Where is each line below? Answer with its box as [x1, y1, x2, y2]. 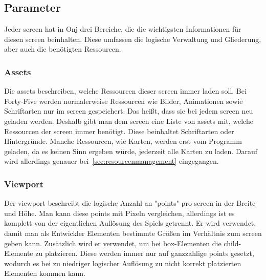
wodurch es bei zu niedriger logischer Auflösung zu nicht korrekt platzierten [4, 257, 241, 268]
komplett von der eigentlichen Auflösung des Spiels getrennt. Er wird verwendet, [4, 218, 256, 228]
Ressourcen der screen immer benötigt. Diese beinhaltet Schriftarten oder [4, 125, 234, 136]
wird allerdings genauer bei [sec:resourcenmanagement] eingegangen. [4, 156, 219, 166]
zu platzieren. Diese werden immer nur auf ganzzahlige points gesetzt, [35, 248, 254, 259]
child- [224, 238, 241, 248]
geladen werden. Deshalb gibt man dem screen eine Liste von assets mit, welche [4, 115, 253, 126]
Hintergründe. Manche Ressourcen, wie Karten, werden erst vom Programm [4, 136, 242, 146]
